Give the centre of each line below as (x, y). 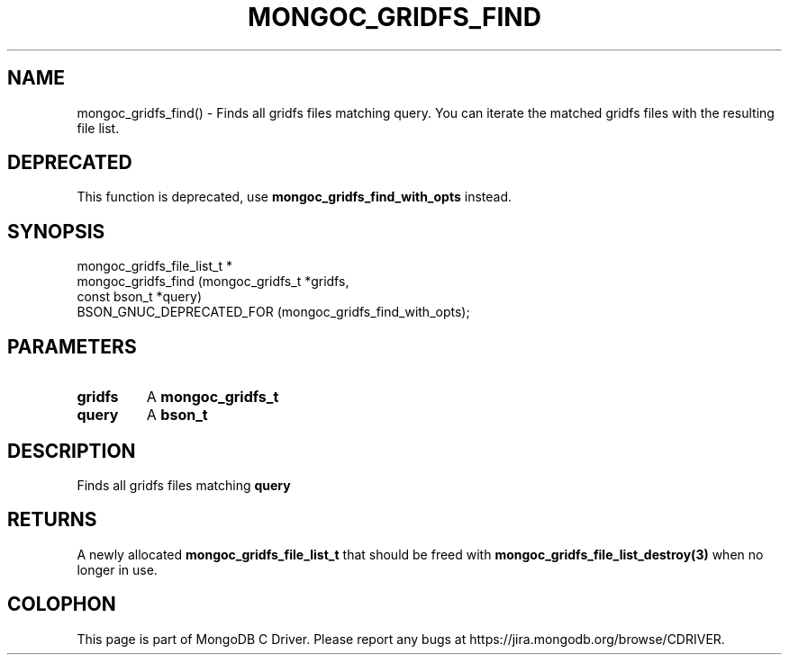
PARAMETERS (72, 346)
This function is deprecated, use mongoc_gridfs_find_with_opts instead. (294, 197)
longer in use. (117, 569)
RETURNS (52, 520)
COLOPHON (62, 604)
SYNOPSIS (56, 231)
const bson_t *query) (139, 297)
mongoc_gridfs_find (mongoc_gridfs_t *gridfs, (213, 282)
